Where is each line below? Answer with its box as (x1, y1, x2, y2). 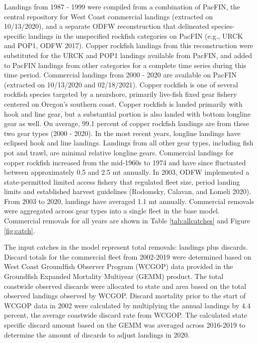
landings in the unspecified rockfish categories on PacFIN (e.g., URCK (28, 30, 243, 41)
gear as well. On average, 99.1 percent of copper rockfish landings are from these (4, 118, 249, 129)
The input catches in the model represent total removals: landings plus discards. (4, 242, 248, 252)
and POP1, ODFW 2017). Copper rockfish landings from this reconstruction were (4, 40, 254, 51)
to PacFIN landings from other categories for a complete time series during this (4, 60, 247, 70)
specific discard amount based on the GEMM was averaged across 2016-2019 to (4, 320, 246, 330)
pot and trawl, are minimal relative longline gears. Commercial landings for (4, 147, 234, 157)
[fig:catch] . (4, 225, 35, 235)
